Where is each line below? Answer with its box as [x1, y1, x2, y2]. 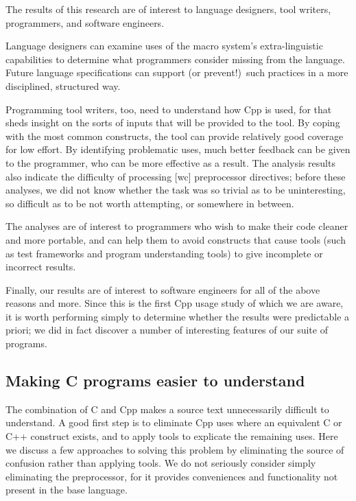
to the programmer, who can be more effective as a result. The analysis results [5, 155, 335, 170]
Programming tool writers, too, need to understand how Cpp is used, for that [5, 102, 332, 116]
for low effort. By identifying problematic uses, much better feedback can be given [5, 142, 351, 156]
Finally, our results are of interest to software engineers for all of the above [5, 282, 320, 296]
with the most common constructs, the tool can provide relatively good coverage [5, 128, 344, 143]
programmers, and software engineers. [5, 15, 165, 30]
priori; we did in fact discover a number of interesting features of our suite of [5, 323, 328, 337]
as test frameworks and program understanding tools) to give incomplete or [5, 246, 323, 260]
